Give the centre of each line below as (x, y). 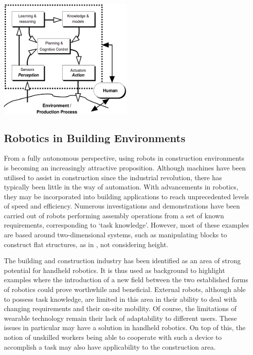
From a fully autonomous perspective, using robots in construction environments (124, 158)
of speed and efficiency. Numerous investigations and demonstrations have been (122, 206)
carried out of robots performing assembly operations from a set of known (114, 215)
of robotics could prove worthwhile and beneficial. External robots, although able (125, 289)
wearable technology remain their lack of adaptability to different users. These (120, 318)
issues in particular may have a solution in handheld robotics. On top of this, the (125, 327)
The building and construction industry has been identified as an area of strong (122, 261)
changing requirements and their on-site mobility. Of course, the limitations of (120, 308)
